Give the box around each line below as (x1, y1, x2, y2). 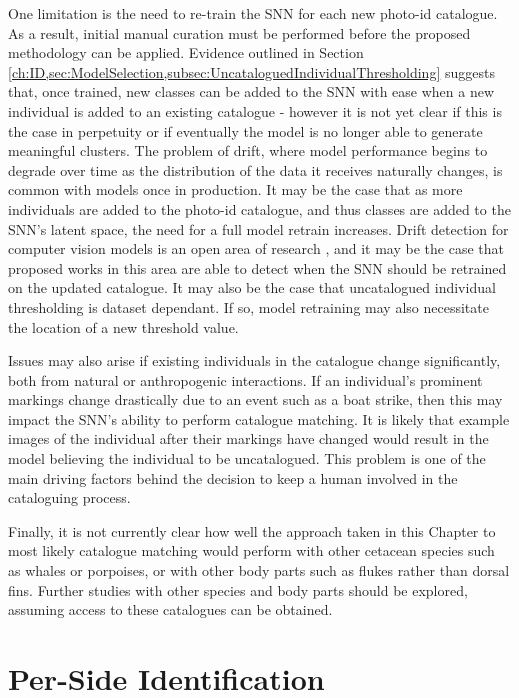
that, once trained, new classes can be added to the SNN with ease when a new (8, 81, 495, 102)
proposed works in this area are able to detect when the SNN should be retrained (8, 257, 507, 278)
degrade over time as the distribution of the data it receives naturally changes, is (8, 159, 503, 180)
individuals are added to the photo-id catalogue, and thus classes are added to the (8, 198, 511, 219)
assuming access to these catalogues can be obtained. (8, 599, 333, 620)
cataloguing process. (8, 487, 131, 508)
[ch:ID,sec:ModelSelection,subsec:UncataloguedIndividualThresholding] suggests (8, 61, 495, 82)
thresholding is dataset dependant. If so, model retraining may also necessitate (8, 296, 489, 317)
